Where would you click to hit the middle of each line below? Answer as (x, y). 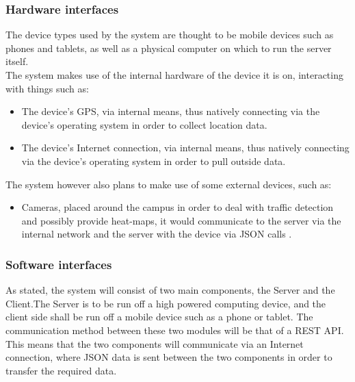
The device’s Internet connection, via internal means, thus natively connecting (185, 148)
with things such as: (47, 88)
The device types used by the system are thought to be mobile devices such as (170, 35)
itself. (17, 61)
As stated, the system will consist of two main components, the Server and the (170, 290)
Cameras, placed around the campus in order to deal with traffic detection (177, 207)
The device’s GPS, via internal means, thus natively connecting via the (171, 111)
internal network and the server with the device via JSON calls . (157, 234)
